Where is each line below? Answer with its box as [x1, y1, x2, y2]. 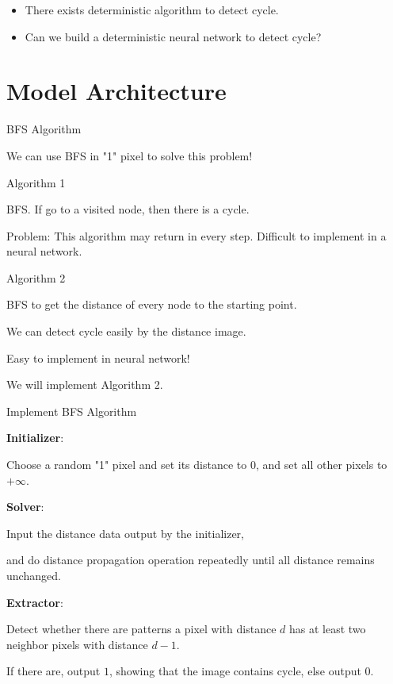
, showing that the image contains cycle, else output [109, 663, 361, 679]
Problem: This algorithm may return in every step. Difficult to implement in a [6, 227, 387, 244]
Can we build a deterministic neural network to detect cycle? [25, 28, 322, 44]
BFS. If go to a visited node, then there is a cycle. [6, 201, 250, 217]
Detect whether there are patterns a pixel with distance [6, 621, 277, 637]
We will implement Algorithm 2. [6, 376, 163, 393]
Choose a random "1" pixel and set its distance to [6, 456, 247, 473]
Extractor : [6, 594, 63, 610]
